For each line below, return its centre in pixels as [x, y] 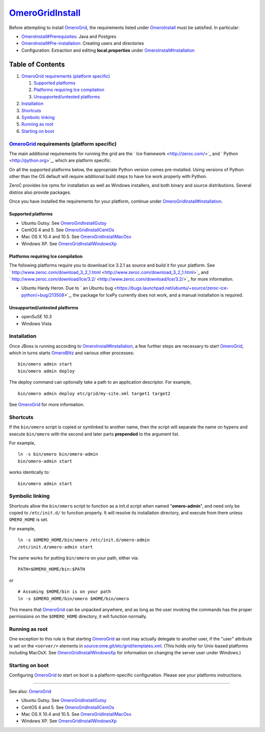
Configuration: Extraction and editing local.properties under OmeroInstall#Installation [108, 50]
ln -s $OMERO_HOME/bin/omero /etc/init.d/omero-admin [84, 540]
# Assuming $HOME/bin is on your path [65, 592]
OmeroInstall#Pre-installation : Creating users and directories [83, 43]
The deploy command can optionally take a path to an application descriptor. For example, [100, 382]
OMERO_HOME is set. [29, 519]
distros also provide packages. [40, 192]
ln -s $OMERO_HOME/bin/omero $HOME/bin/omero [74, 598]
